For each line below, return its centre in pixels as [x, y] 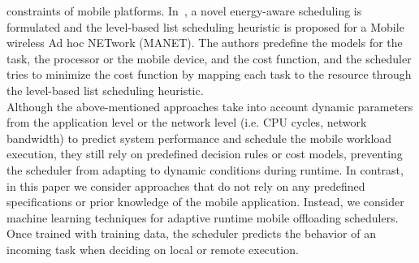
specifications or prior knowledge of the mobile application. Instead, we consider [205, 202]
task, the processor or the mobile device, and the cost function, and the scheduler [209, 58]
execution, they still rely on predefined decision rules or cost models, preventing [205, 154]
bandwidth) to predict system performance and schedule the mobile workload [199, 138]
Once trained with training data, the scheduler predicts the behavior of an [191, 233]
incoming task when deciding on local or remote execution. [153, 249]
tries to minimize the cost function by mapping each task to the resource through [209, 74]
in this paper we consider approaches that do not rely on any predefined [186, 185]
